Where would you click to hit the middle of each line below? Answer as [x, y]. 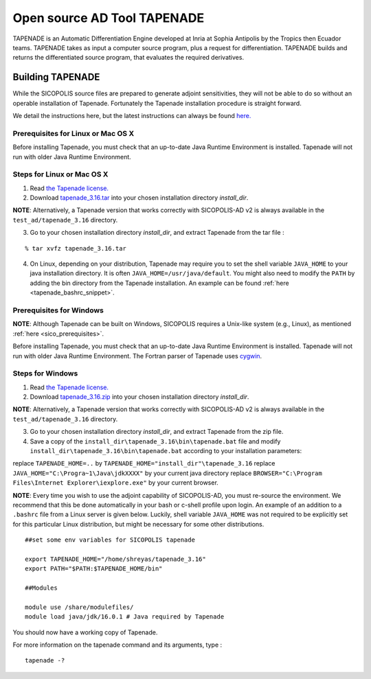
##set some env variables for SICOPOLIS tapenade [110, 540]
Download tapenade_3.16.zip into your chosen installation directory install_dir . [139, 397]
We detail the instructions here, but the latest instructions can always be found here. [132, 116]
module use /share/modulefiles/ [79, 607]
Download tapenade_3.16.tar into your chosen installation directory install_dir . [139, 198]
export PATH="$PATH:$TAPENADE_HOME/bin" [94, 569]
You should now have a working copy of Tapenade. [85, 632]
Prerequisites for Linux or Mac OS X [73, 133]
